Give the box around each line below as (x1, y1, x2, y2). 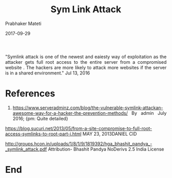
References (5, 88, 55, 99)
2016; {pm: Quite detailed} (12, 115, 69, 121)
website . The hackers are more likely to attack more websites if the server (5, 64, 167, 70)
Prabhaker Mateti (5, 20, 41, 27)
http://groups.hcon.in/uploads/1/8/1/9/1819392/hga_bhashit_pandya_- (5, 140, 153, 146)
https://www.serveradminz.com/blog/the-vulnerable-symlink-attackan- (12, 105, 163, 111)
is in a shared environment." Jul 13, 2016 (5, 70, 90, 76)
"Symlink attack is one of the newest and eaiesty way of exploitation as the (5, 54, 167, 60)
